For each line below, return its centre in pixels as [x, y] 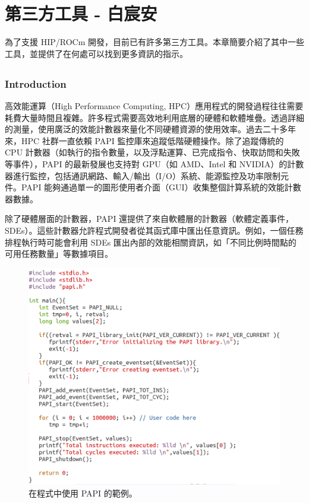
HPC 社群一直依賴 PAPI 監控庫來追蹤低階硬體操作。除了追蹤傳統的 [152, 140]
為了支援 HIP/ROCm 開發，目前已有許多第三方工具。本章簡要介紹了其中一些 [154, 42]
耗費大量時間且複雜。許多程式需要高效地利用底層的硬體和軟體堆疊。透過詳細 [154, 117]
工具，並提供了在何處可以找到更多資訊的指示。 [96, 53]
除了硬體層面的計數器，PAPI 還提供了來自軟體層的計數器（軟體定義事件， [149, 219]
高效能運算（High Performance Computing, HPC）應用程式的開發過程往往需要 [154, 106]
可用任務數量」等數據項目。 [59, 254]
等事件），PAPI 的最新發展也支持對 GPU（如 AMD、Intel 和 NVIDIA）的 [146, 163]
